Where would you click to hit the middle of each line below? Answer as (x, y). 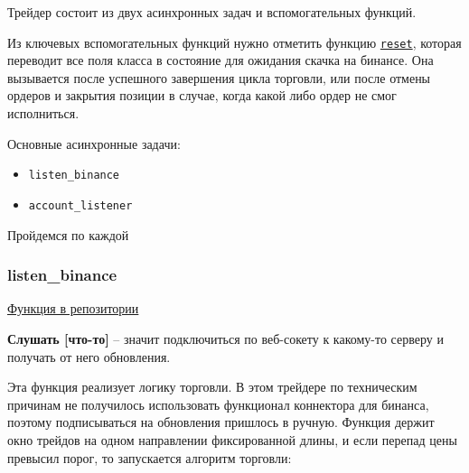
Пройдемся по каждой (68, 234)
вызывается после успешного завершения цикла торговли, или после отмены (219, 77)
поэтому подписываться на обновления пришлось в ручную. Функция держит (221, 422)
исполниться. (43, 113)
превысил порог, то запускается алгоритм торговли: (150, 457)
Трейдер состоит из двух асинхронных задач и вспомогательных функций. (212, 12)
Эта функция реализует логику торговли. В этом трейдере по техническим (212, 387)
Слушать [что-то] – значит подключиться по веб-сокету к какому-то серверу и (225, 338)
